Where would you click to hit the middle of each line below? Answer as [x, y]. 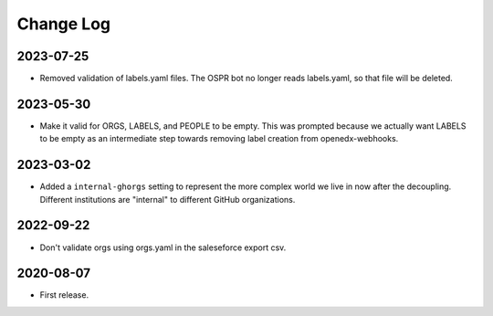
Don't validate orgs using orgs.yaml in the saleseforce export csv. [163, 248]
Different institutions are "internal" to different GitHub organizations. [168, 199]
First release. [64, 295]
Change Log [64, 24]
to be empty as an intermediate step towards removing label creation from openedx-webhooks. [219, 139]
